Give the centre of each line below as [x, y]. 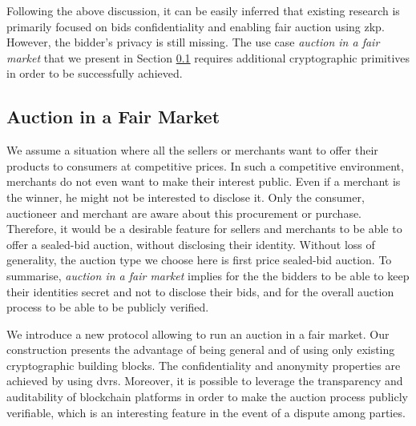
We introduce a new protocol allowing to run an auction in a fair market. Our [198, 334]
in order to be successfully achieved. [95, 73]
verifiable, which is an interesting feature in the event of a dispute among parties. [206, 412]
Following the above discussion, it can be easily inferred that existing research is [203, 10]
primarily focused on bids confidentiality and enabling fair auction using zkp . [196, 26]
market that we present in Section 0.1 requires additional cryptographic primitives [208, 57]
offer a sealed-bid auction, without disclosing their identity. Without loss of [191, 244]
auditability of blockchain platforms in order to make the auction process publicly [207, 397]
